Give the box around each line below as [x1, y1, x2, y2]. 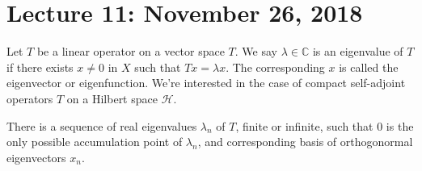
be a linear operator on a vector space [36, 43, 225, 60]
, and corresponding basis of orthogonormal [197, 133, 413, 150]
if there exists [6, 58, 74, 75]
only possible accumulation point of [6, 133, 183, 150]
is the [386, 117, 414, 134]
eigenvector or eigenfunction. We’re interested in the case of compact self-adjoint [6, 74, 406, 91]
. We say [234, 43, 277, 60]
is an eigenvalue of [312, 43, 403, 60]
